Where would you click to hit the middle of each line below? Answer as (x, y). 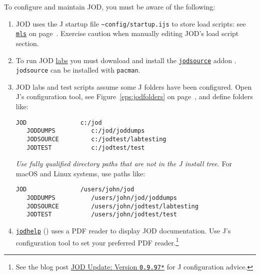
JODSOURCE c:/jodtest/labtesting (96, 139)
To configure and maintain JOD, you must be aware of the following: (110, 7)
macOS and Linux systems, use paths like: (80, 173)
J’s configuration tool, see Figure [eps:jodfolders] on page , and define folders (134, 96)
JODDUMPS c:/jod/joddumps (86, 131)
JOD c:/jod (59, 122)
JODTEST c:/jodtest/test (86, 148)
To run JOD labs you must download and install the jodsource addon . (126, 60)
